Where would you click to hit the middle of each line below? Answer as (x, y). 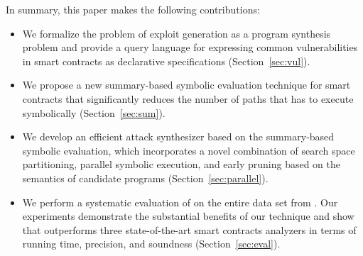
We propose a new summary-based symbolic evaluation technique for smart (186, 85)
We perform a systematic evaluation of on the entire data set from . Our (180, 202)
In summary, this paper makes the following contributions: (133, 9)
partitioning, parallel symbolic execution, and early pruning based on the (181, 164)
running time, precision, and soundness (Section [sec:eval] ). (151, 244)
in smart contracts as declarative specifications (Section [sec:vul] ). (166, 61)
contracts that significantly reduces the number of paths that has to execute (188, 98)
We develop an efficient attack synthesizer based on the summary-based (178, 137)
